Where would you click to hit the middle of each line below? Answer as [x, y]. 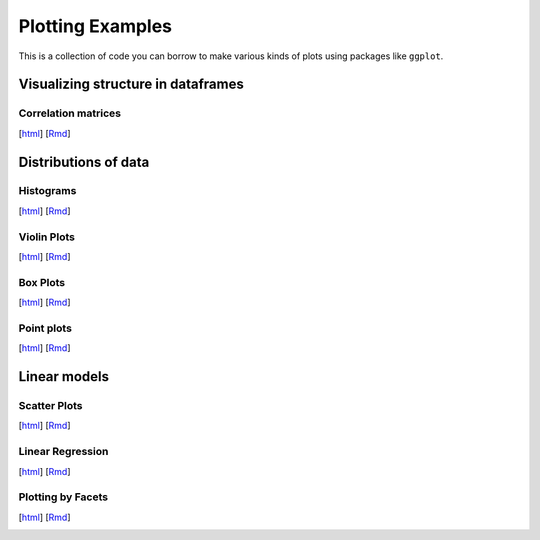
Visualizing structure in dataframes [131, 84]
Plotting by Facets [63, 497]
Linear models [64, 376]
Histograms [47, 191]
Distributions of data [84, 161]
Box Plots [41, 282]
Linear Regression [63, 452]
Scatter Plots [51, 406]
